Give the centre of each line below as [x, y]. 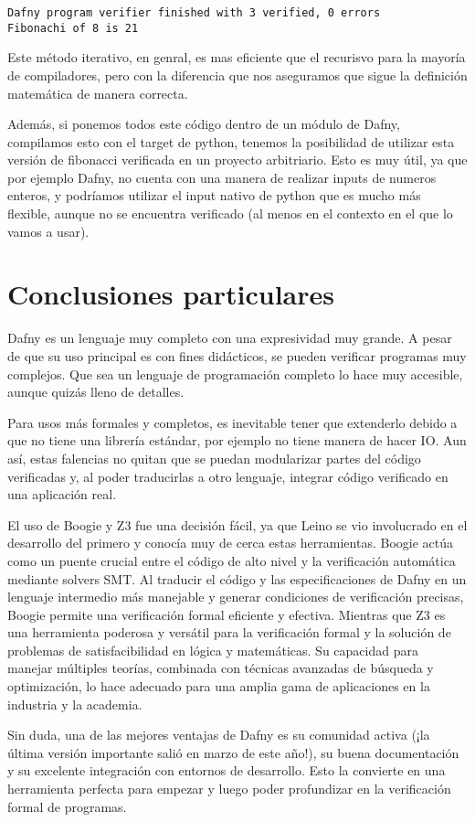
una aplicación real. [62, 494]
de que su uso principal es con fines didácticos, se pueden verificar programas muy [237, 355]
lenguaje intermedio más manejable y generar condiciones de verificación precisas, [236, 597]
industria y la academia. [75, 704]
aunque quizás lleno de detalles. [96, 392]
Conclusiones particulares [171, 294]
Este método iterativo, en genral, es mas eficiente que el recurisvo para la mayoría [237, 57]
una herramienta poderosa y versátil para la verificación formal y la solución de [229, 632]
